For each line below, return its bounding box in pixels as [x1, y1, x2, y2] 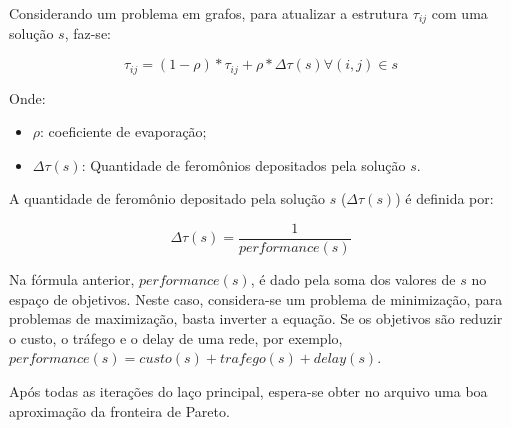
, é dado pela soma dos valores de [250, 268, 456, 289]
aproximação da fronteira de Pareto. [9, 400, 230, 421]
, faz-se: [64, 23, 111, 44]
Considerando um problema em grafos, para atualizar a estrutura [9, 3, 409, 23]
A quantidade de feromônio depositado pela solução [9, 188, 325, 209]
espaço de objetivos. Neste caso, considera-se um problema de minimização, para [9, 288, 503, 309]
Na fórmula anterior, [9, 268, 135, 289]
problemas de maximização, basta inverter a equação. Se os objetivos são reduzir [9, 308, 503, 329]
